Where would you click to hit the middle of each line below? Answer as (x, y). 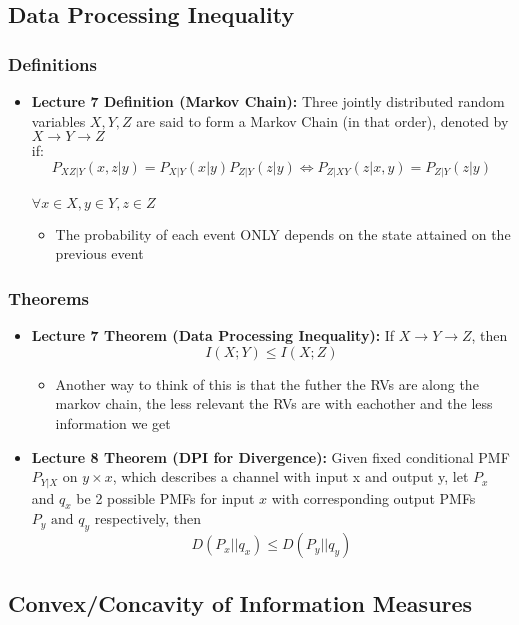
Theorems (49, 297)
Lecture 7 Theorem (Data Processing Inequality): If (213, 335)
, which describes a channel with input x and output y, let (290, 476)
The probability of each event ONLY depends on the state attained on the (283, 233)
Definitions (52, 63)
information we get (113, 423)
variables (58, 120)
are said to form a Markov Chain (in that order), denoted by (322, 120)
